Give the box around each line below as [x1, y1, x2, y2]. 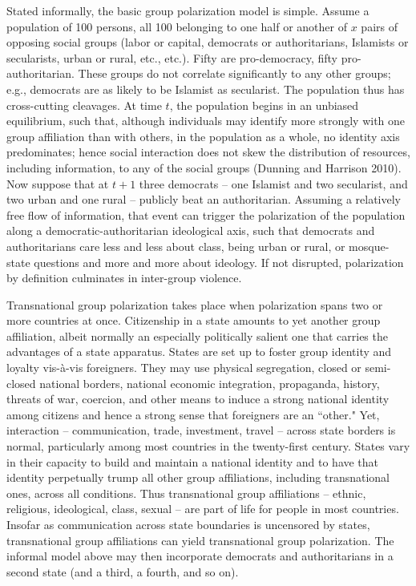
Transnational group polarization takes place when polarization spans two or [6, 296, 383, 313]
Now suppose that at [6, 175, 109, 192]
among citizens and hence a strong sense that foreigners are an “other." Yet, [6, 406, 380, 422]
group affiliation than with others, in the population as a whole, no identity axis [6, 127, 400, 144]
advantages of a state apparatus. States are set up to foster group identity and [6, 343, 392, 360]
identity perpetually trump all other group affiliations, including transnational [6, 469, 390, 486]
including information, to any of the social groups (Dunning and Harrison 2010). [6, 159, 402, 176]
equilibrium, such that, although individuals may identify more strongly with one [6, 112, 406, 129]
